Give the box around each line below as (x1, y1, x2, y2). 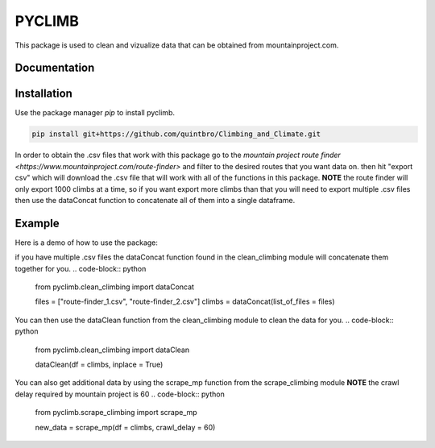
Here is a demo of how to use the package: (14, 238, 159, 247)
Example (14, 216, 60, 230)
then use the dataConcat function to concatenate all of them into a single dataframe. (14, 196, 296, 205)
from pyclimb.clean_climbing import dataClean (35, 345, 189, 355)
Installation (14, 87, 72, 101)
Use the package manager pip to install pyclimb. (14, 108, 175, 118)
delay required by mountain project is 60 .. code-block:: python (14, 389, 225, 399)
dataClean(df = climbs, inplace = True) (35, 359, 164, 370)
